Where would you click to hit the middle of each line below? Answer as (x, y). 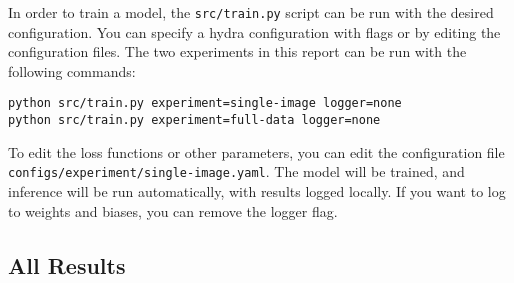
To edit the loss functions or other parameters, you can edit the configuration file (256, 151)
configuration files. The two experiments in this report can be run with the (237, 51)
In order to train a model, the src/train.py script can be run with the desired (251, 12)
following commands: (72, 70)
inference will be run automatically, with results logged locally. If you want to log (257, 191)
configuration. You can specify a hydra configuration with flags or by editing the (254, 31)
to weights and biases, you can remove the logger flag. (173, 210)
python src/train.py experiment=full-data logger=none (194, 120)
